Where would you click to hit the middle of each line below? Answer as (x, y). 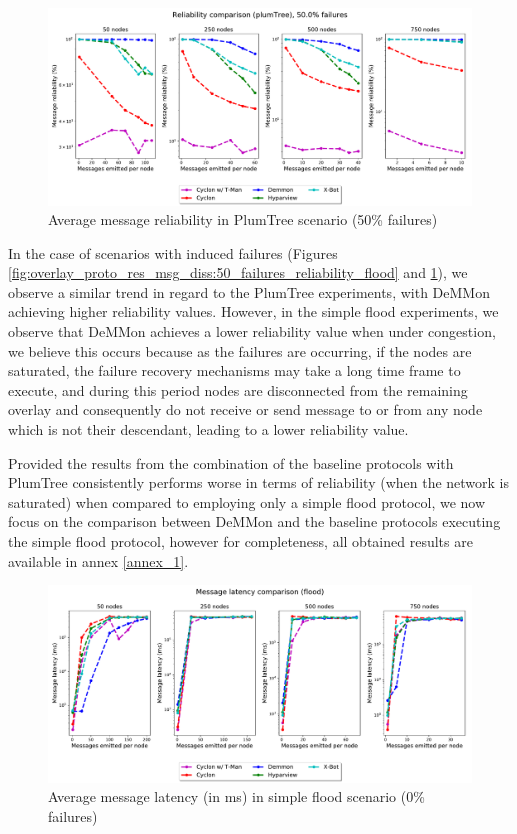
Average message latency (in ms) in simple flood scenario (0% (236, 796)
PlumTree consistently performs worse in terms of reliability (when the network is (259, 482)
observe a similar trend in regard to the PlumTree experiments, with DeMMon (249, 291)
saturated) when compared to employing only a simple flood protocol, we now (247, 501)
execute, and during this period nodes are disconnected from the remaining (238, 389)
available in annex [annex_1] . (98, 560)
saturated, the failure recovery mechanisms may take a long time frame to (234, 370)
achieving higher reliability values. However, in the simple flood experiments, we (253, 311)
